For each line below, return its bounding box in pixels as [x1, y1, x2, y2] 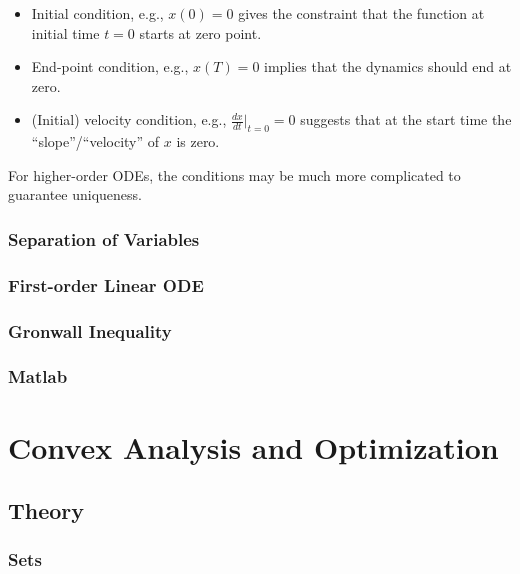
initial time [31, 22, 100, 43]
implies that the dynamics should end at [264, 56, 512, 77]
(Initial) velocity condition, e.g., [31, 109, 227, 130]
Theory [8, 495, 85, 526]
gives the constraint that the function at [238, 3, 485, 23]
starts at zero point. [139, 22, 262, 43]
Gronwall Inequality [8, 318, 172, 343]
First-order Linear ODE [8, 272, 204, 297]
